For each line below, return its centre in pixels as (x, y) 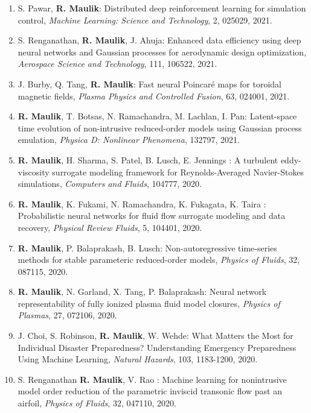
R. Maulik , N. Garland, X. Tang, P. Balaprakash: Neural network (142, 292)
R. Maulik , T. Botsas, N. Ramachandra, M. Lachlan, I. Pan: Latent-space (157, 116)
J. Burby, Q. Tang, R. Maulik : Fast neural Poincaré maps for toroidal (149, 84)
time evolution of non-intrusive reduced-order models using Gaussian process (160, 128)
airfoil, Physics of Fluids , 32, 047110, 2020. (97, 403)
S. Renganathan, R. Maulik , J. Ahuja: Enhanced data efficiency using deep (159, 40)
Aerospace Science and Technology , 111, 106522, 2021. (117, 64)
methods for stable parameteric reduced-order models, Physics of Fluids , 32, (159, 260)
